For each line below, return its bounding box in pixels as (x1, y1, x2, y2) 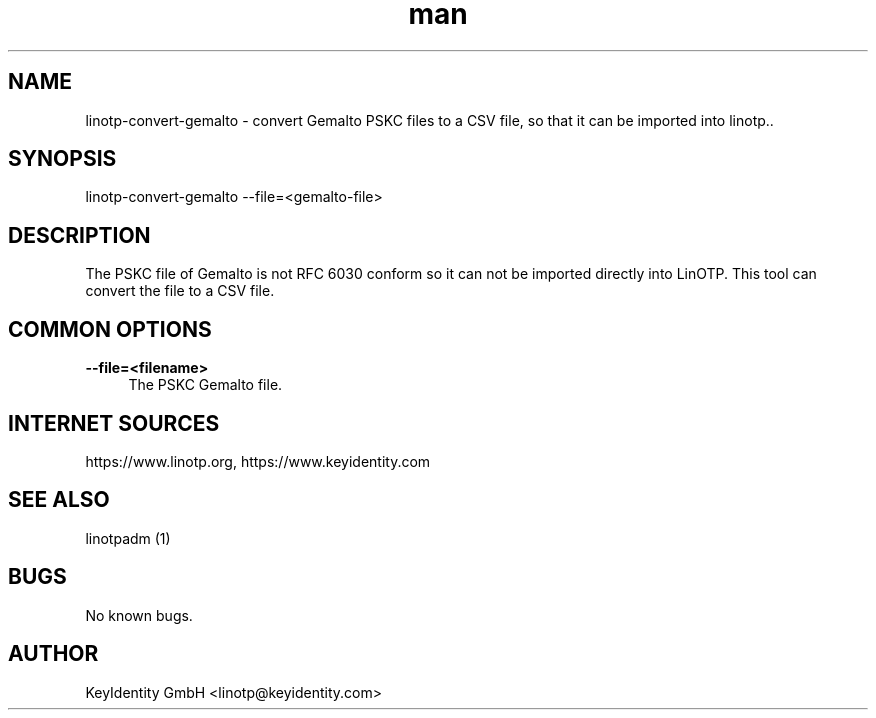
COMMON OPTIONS (8, 316, 212, 342)
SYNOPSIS (8, 146, 117, 172)
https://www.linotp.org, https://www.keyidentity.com (85, 452, 431, 470)
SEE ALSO (8, 487, 110, 513)
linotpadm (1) (85, 529, 171, 547)
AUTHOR (8, 641, 99, 667)
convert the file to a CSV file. (85, 282, 275, 300)
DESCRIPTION (8, 222, 151, 248)
